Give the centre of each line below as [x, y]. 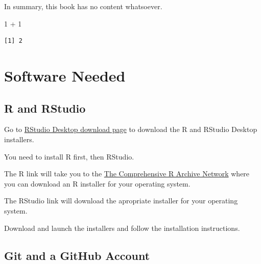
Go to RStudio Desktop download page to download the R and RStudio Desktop [131, 129]
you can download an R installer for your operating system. [97, 183]
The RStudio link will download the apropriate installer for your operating [121, 201]
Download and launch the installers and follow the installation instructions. [122, 228]
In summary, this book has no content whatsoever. [83, 6]
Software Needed [65, 75]
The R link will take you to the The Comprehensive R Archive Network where [127, 174]
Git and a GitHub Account [77, 255]
